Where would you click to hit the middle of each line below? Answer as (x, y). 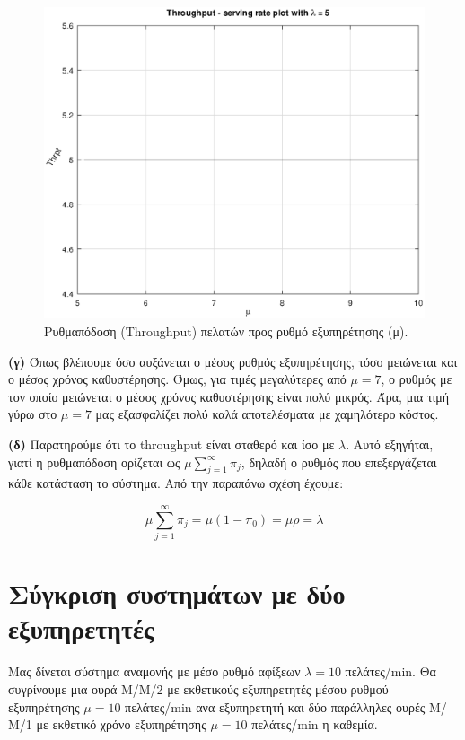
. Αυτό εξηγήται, (390, 444)
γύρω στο (33, 414)
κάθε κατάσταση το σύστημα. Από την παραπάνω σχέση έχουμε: (176, 483)
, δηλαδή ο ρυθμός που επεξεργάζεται (339, 461)
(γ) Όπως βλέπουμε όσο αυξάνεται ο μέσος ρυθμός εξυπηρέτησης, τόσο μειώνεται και (233, 361)
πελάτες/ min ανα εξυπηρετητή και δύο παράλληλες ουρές (275, 706)
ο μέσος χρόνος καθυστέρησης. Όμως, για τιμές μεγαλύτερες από (177, 379)
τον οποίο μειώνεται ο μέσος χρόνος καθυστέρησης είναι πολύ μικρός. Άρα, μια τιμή (229, 396)
